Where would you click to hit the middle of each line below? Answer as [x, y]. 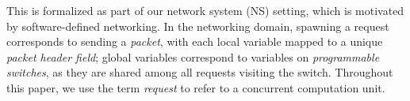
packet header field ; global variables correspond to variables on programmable [193, 56]
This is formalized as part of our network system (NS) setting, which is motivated [205, 10]
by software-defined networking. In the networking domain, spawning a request [198, 26]
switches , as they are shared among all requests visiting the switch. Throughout [200, 72]
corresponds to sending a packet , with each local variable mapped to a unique [195, 41]
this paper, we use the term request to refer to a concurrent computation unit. [196, 87]
